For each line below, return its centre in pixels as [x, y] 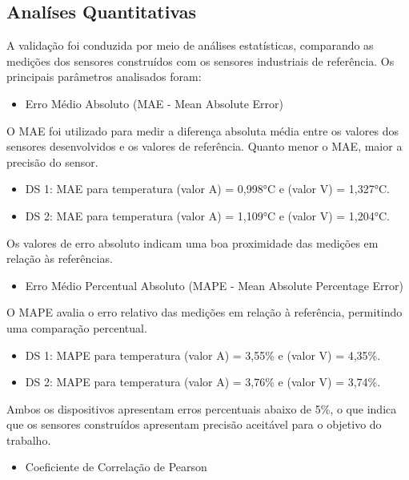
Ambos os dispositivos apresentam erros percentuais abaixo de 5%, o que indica [202, 408]
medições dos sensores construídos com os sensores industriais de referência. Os [200, 61]
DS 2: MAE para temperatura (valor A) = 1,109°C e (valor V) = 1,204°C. [208, 215]
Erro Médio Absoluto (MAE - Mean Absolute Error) [154, 103]
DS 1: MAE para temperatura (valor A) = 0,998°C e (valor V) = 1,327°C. [208, 189]
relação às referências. [60, 258]
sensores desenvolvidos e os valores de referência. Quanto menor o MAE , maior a [204, 146]
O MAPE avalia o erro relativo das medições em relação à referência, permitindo [204, 312]
